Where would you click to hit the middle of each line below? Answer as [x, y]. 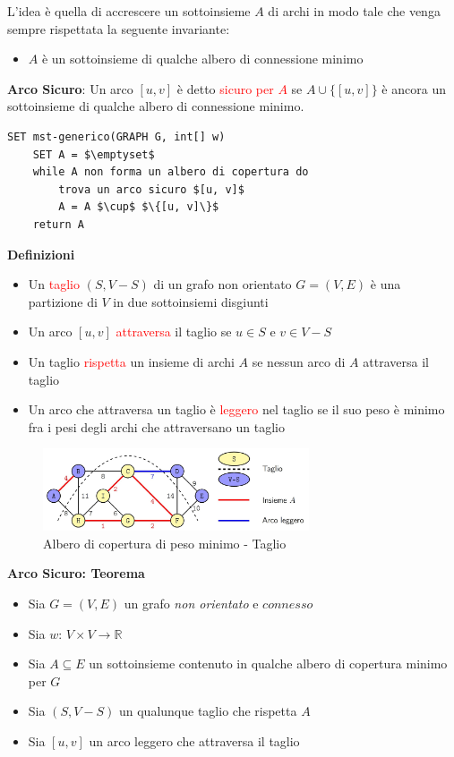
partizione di [63, 301]
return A [58, 224]
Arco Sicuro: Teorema [76, 573]
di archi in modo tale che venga [354, 11]
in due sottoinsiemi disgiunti [191, 301]
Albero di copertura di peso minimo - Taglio [165, 543]
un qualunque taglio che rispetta [208, 711]
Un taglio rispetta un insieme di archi [131, 361]
